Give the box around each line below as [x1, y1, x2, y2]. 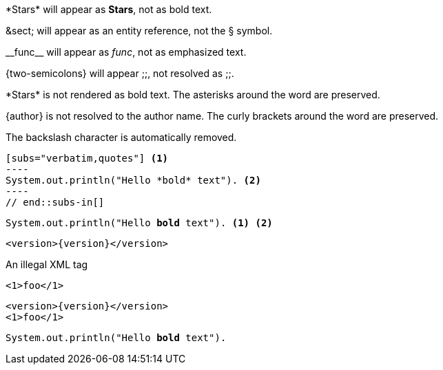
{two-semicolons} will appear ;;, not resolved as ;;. [6, 67, 234, 79]
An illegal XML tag [6, 259, 88, 270]
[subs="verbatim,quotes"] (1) [6, 153, 169, 164]
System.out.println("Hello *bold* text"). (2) [6, 175, 261, 186]
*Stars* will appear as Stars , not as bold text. [6, 3, 212, 15]
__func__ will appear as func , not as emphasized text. [6, 46, 247, 58]
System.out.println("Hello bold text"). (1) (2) [6, 217, 273, 228]
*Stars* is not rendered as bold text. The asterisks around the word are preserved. [6, 89, 380, 100]
